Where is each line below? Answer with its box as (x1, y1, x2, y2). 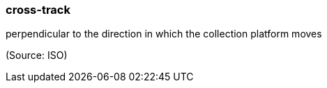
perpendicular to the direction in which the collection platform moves (6, 28, 322, 40)
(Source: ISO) (6, 49, 68, 62)
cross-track (6, 3, 70, 17)
